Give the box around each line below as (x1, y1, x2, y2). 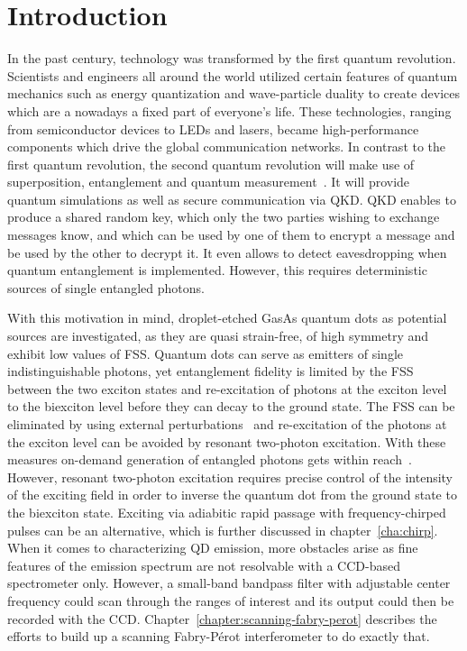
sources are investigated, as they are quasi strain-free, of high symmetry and (7, 326, 429, 345)
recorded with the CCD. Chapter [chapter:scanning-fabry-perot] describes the (7, 609, 437, 628)
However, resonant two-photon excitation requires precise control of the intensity (7, 467, 453, 486)
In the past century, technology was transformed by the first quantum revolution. (7, 49, 456, 68)
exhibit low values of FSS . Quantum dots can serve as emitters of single (7, 344, 403, 362)
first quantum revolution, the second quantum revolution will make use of (7, 154, 415, 173)
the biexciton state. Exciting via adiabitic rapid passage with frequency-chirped (7, 502, 446, 521)
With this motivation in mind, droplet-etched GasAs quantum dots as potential (7, 308, 447, 327)
